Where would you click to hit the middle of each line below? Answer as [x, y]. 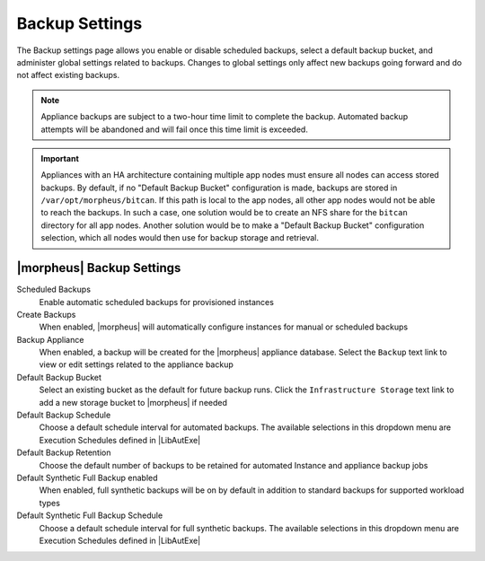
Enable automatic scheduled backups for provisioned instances [156, 302]
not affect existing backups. [68, 75]
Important [60, 158]
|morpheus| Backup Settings [99, 268]
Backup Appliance [50, 339]
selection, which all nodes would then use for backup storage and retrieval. [180, 238]
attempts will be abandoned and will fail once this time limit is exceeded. [175, 129]
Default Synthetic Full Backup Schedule [90, 515]
